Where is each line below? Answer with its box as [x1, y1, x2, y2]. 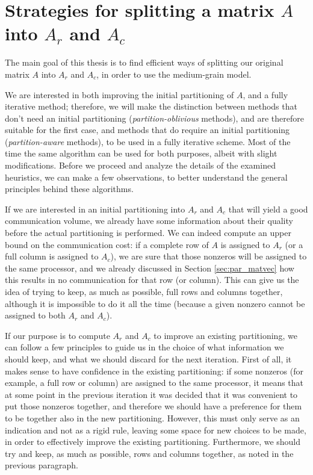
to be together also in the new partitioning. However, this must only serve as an [5, 411, 300, 424]
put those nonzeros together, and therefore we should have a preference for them [5, 400, 302, 412]
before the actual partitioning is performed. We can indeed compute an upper [5, 226, 291, 239]
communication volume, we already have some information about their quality [5, 214, 293, 227]
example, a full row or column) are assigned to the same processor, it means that [5, 376, 304, 389]
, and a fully [243, 88, 288, 101]
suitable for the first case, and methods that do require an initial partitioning [5, 123, 290, 136]
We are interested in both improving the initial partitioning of [5, 88, 234, 101]
